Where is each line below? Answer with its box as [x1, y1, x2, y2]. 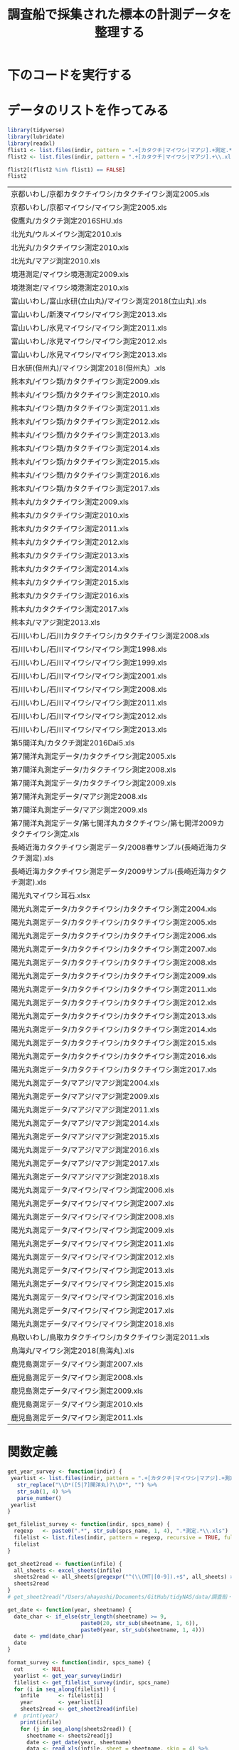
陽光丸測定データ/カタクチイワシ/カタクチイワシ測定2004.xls [11, 904, 217, 914]
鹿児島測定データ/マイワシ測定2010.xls [11, 1399, 144, 1409]
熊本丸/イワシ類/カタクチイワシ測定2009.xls [11, 376, 160, 386]
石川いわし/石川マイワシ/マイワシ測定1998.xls [11, 644, 167, 654]
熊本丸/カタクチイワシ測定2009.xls [11, 497, 129, 507]
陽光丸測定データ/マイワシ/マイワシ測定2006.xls [11, 1185, 174, 1195]
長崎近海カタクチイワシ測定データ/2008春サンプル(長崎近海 [11, 843, 213, 853]
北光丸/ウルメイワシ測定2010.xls [11, 229, 122, 239]
